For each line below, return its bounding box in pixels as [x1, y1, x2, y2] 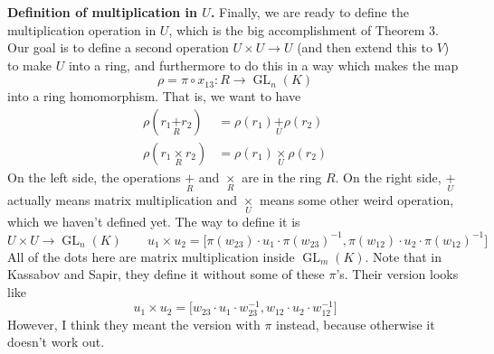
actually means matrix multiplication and [7, 191, 238, 210]
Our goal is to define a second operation [7, 38, 229, 57]
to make [7, 55, 52, 74]
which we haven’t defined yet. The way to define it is [7, 212, 300, 231]
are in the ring [242, 168, 322, 187]
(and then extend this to [297, 38, 432, 57]
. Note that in [365, 247, 442, 265]
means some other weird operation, [259, 191, 454, 210]
